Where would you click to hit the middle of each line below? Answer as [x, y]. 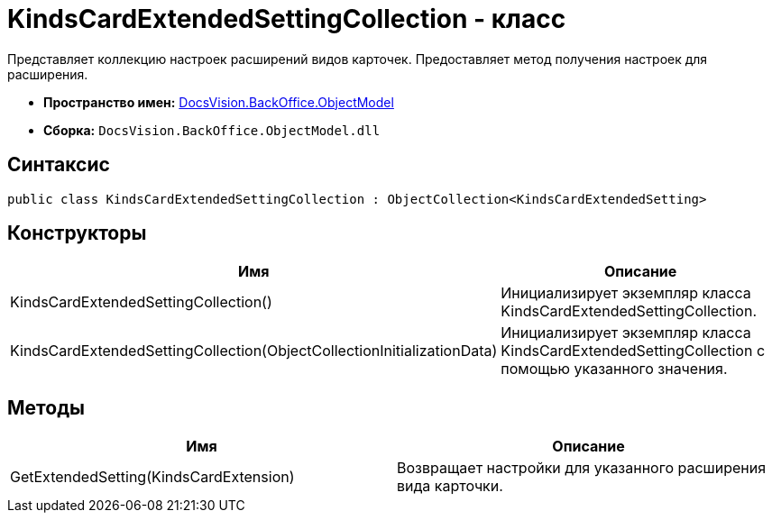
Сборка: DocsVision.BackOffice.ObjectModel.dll [212, 130]
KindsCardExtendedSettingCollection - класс [287, 19]
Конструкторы [77, 233]
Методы [46, 407]
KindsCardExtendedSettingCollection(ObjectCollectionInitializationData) [254, 351]
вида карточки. [450, 486]
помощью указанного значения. [614, 369]
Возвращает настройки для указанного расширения [582, 468]
